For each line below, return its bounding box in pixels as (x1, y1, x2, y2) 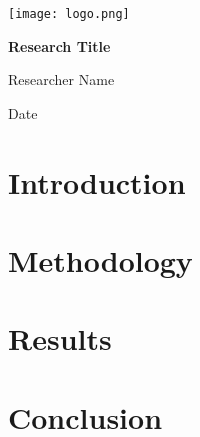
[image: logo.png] (8, 7, 130, 21)
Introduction (8, 161, 186, 202)
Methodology (8, 240, 193, 280)
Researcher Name (8, 69, 115, 90)
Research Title (8, 35, 111, 56)
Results (8, 318, 112, 359)
